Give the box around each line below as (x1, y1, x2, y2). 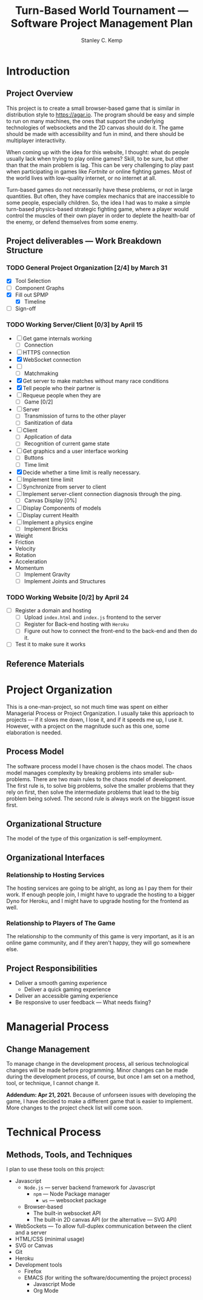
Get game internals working (22, 335, 92, 342)
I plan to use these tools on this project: (6, 1166, 105, 1173)
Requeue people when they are (22, 392, 101, 399)
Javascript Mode (33, 1281, 76, 1288)
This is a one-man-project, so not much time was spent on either (6, 703, 168, 710)
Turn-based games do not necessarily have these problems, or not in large (6, 186, 193, 193)
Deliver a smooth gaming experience (15, 980, 107, 987)
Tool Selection (15, 277, 52, 285)
